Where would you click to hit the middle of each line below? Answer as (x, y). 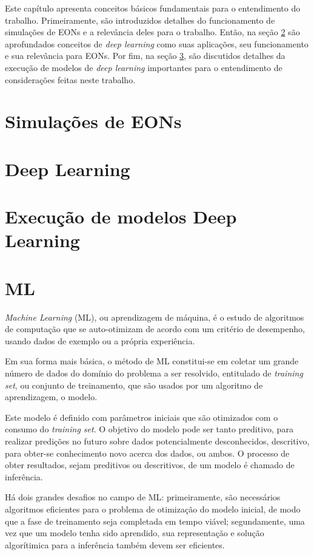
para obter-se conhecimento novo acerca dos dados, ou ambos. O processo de (147, 453)
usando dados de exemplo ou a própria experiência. (100, 340)
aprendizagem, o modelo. (51, 397)
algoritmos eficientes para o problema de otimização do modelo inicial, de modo (153, 509)
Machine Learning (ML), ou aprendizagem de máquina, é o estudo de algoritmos (155, 317)
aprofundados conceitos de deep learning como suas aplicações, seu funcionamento (157, 43)
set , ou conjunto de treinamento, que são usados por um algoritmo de (134, 385)
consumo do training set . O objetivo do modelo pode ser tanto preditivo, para (149, 429)
